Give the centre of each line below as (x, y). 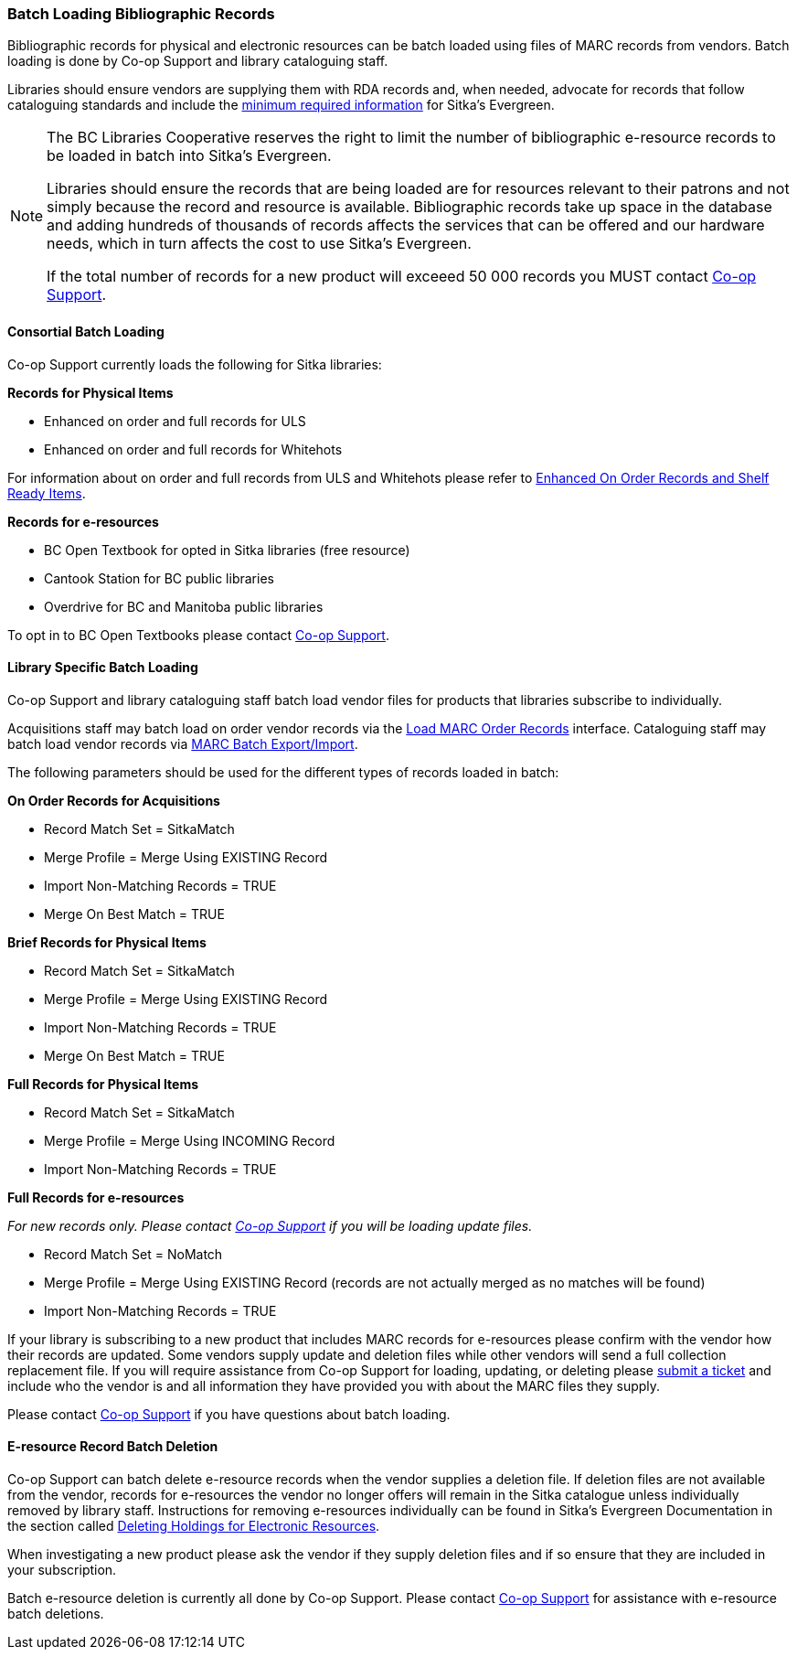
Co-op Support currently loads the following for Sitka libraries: (195, 364)
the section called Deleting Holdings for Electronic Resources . (194, 1526)
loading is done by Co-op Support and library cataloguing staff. (198, 61)
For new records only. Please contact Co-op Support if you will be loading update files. (270, 1225)
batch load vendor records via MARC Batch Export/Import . (183, 743)
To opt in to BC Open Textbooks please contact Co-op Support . (198, 635)
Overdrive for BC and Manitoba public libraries (184, 606)
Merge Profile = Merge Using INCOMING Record (190, 1140)
